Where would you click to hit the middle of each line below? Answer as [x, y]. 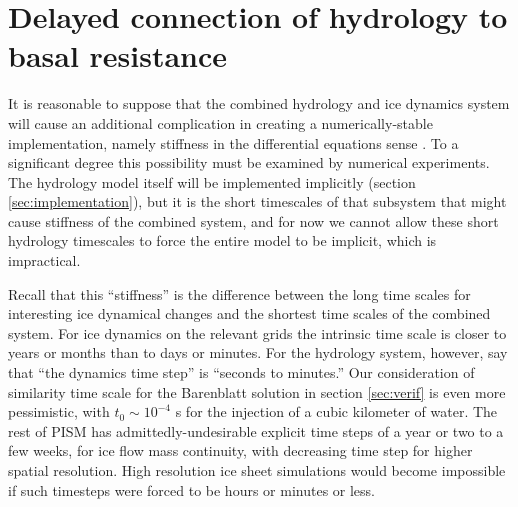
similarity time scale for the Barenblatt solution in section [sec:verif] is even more [257, 391]
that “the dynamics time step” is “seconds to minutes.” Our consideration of [241, 372]
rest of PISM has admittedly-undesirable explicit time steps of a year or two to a [256, 430]
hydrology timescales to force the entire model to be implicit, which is [222, 240]
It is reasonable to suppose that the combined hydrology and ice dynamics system [259, 103]
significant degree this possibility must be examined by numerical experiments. [249, 162]
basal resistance [118, 55]
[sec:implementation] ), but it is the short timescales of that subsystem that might [257, 201]
